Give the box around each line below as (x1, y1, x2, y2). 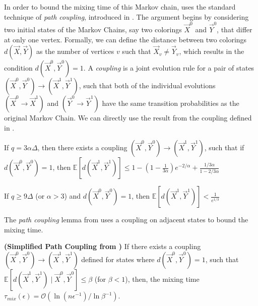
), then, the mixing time (125, 274, 200, 284)
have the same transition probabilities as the (102, 98, 239, 108)
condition (4, 63, 33, 73)
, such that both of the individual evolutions (79, 80, 216, 91)
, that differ (217, 24, 252, 34)
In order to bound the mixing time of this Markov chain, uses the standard (4, 2, 236, 12)
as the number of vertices (36, 46, 114, 56)
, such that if (204, 142, 244, 153)
